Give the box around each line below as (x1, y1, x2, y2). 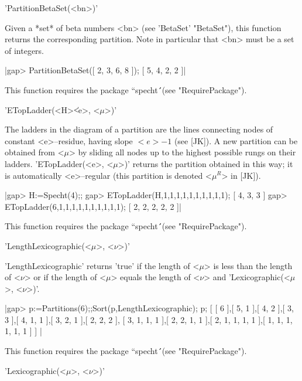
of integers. (5, 44, 44, 56)
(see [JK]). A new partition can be (174, 134, 298, 147)
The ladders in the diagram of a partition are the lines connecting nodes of (5, 123, 273, 135)
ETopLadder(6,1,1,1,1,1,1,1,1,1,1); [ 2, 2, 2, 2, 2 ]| (5, 200, 181, 212)
